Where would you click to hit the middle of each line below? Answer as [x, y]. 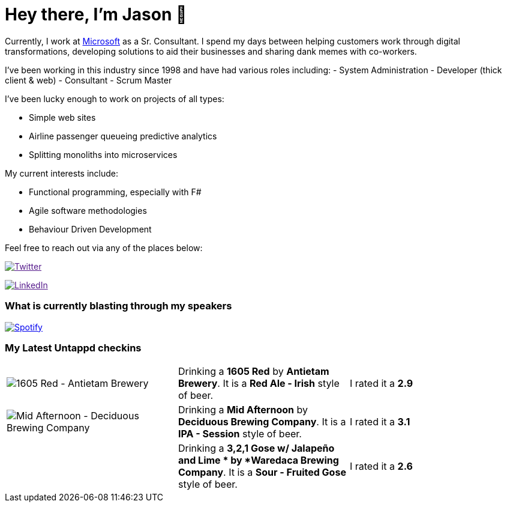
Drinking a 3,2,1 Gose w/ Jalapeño [256, 448]
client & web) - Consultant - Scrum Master [88, 80]
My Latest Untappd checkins [73, 348]
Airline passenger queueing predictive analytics [123, 136]
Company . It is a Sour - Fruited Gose [262, 472]
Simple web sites [62, 117]
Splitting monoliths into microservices [103, 154]
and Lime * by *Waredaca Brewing [258, 460]
